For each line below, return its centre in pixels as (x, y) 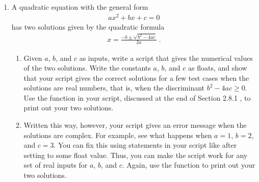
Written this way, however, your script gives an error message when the (135, 125)
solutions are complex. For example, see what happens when (118, 135)
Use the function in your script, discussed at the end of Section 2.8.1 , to (137, 97)
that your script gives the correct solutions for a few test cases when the (136, 77)
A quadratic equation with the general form (80, 7)
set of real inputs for (56, 165)
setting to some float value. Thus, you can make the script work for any (136, 155)
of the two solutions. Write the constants (87, 68)
